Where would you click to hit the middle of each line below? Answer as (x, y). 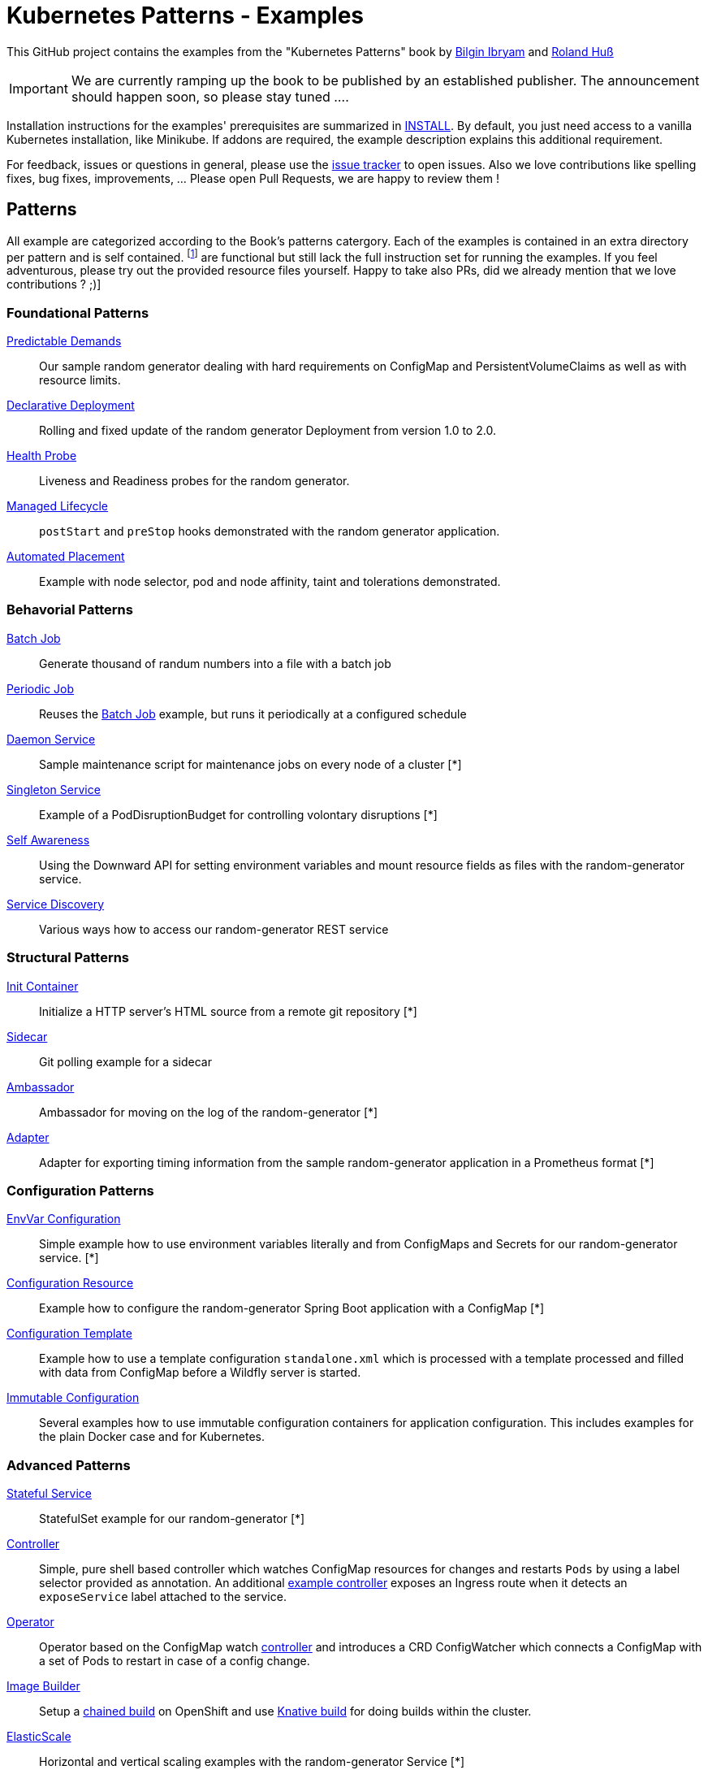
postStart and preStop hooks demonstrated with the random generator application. (270, 531)
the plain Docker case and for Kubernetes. (152, 1437)
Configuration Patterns (80, 1190)
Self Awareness (48, 839)
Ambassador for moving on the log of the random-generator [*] (209, 1112)
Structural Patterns (68, 958)
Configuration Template (69, 1334)
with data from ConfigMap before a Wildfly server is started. (200, 1373)
